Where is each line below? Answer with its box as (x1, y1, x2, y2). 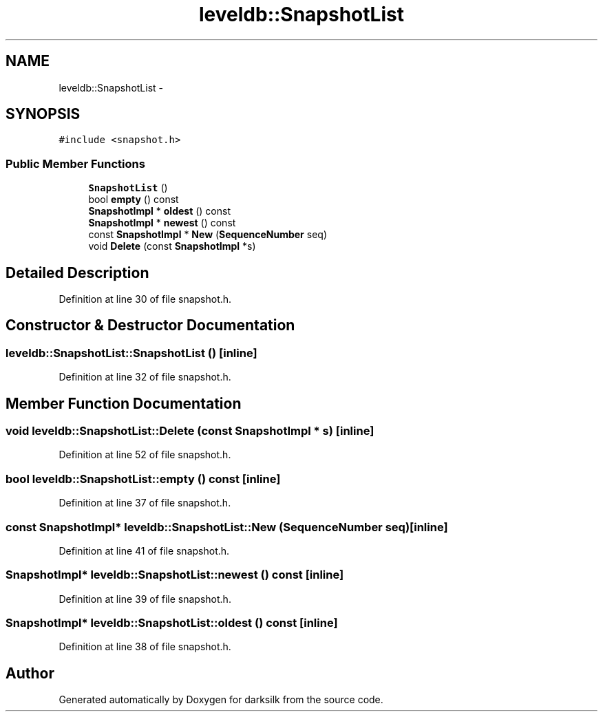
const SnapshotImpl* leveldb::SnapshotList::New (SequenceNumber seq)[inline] (6, 520, 448, 534)
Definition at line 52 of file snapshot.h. (59, 449, 231, 461)
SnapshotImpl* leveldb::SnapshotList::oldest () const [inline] (6, 616, 338, 630)
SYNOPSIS (6, 105, 81, 123)
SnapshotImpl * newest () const (88, 217, 236, 229)
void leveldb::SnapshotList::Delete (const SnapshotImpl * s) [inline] (6, 424, 374, 438)
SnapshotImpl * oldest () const (88, 205, 231, 217)
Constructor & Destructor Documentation (6, 317, 295, 334)
